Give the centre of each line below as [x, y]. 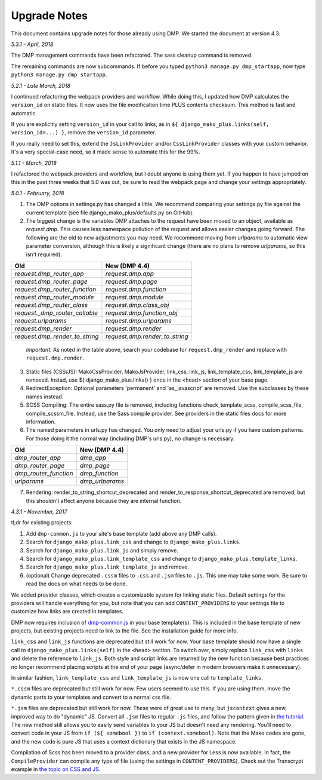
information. [41, 422]
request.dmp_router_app [49, 274]
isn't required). [44, 254]
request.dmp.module [134, 297]
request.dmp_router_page [51, 281]
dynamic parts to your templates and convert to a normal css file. [91, 697]
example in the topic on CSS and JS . [56, 769]
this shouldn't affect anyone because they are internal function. [104, 500]
